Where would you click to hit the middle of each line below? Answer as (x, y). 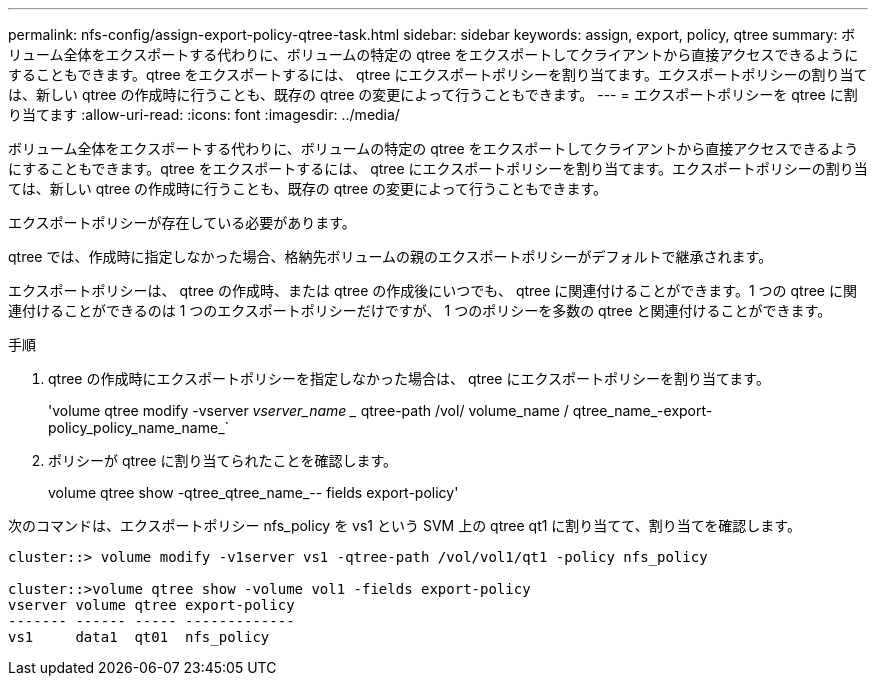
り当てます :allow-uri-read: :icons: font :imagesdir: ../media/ (204, 114)
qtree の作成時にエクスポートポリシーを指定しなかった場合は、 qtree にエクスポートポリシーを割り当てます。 (409, 378)
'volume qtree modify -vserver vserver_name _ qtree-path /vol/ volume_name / (308, 410)
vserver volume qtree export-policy (151, 605)
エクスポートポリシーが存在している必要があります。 (182, 222)
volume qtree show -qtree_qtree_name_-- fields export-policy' (253, 492)
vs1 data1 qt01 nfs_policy (139, 637)
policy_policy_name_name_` (139, 427)
